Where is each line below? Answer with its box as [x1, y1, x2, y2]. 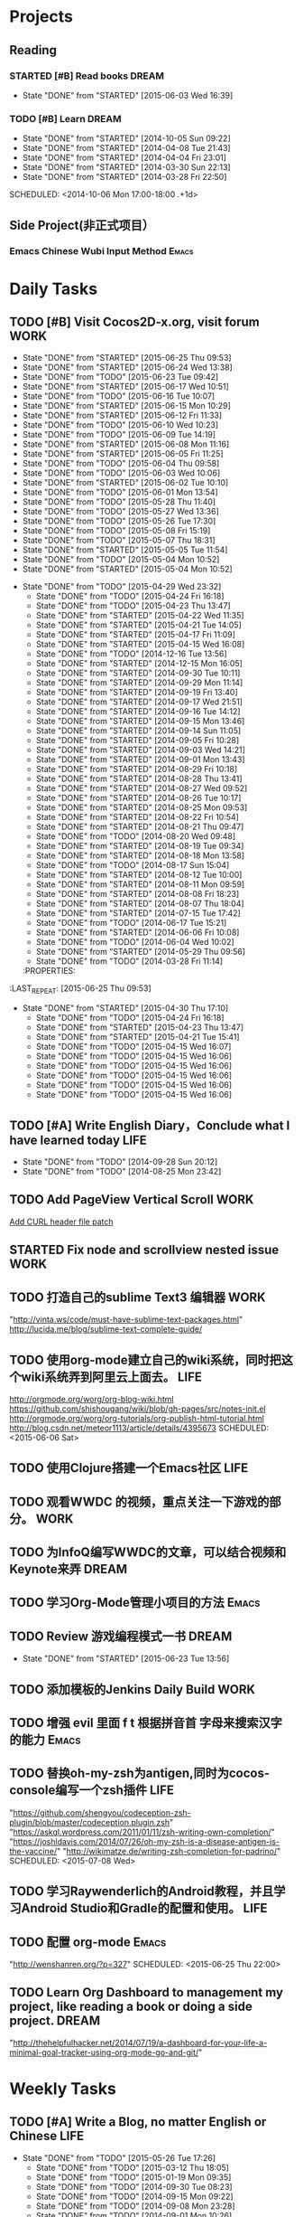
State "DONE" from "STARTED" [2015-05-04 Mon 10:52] [22, 563, 233, 575]
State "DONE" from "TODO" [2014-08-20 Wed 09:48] [35, 831, 236, 842]
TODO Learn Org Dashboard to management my [9, 1985, 284, 2000]
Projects [9, 6, 74, 27]
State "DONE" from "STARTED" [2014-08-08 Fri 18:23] [35, 889, 240, 900]
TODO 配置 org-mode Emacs [9, 1934, 167, 1949]
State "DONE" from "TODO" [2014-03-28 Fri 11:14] [35, 956, 224, 967]
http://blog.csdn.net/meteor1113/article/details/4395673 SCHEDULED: [9, 1422, 269, 1433]
